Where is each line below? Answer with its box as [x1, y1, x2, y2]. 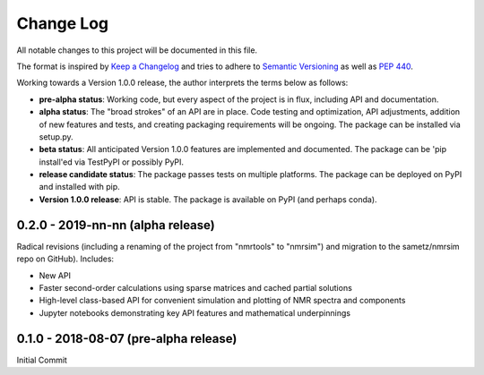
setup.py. [39, 131, 73, 142]
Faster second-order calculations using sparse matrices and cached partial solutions [39, 282, 353, 293]
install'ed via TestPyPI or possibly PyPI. [39, 157, 184, 167]
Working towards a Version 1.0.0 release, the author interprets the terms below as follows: [16, 77, 349, 89]
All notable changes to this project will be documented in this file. [16, 45, 258, 55]
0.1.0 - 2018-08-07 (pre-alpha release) [16, 331, 238, 346]
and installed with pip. [39, 182, 120, 192]
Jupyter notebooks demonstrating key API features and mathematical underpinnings [39, 307, 351, 318]
